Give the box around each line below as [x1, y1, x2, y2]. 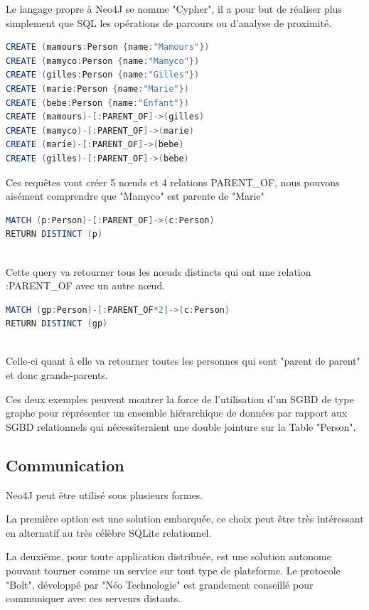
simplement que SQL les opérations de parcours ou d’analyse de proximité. [6, 15, 332, 30]
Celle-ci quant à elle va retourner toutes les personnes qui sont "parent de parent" [6, 353, 360, 368]
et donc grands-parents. [6, 368, 108, 382]
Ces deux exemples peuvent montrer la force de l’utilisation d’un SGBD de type [6, 391, 354, 406]
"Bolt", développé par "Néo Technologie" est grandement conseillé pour [6, 577, 314, 592]
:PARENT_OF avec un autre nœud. [6, 278, 166, 293]
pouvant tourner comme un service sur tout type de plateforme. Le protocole [6, 563, 341, 578]
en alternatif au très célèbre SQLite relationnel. [6, 525, 212, 540]
